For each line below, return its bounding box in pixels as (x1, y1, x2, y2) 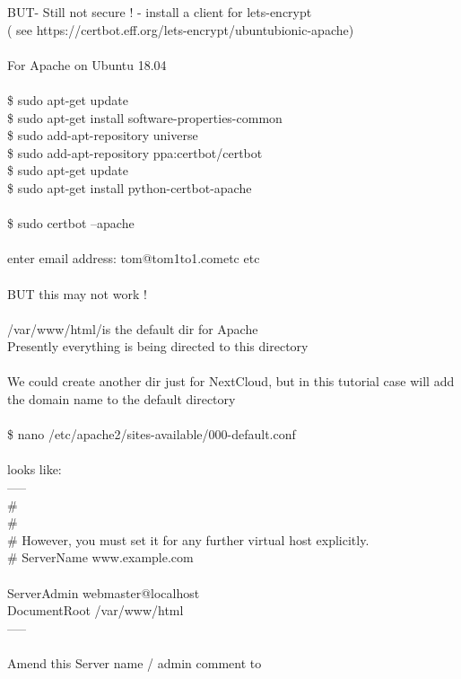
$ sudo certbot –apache (7, 214, 135, 233)
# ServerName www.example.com (7, 548, 194, 567)
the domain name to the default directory (7, 390, 236, 409)
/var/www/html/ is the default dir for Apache (7, 319, 258, 338)
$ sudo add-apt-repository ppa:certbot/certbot (7, 143, 263, 162)
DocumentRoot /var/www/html (7, 601, 184, 620)
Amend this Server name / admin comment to (7, 653, 262, 672)
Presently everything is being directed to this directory (7, 337, 309, 356)
